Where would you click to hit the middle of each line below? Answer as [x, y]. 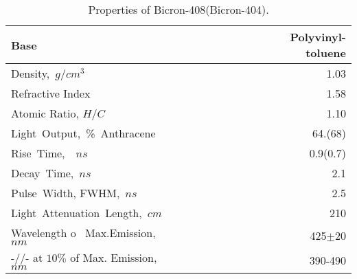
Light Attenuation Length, [77, 213]
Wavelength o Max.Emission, [83, 233]
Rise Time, [38, 153]
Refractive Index [51, 93]
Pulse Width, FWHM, [66, 193]
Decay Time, [43, 173]
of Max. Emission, [114, 257]
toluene [326, 53]
